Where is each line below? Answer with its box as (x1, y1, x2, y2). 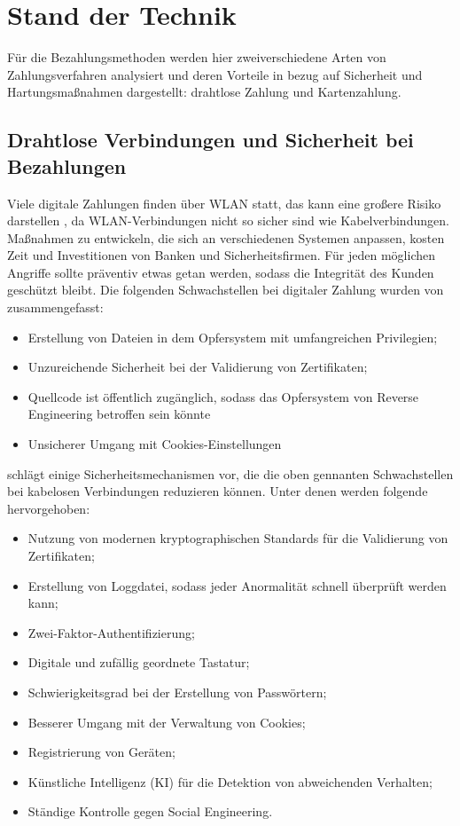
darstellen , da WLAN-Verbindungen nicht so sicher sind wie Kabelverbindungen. (7, 211, 449, 230)
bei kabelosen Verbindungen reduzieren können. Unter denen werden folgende (7, 482, 428, 500)
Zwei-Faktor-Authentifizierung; (27, 623, 195, 641)
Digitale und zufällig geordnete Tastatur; (27, 653, 250, 672)
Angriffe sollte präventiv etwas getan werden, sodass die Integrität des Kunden (7, 263, 434, 281)
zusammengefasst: (7, 298, 104, 317)
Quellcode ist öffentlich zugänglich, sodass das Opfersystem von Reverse (27, 387, 419, 405)
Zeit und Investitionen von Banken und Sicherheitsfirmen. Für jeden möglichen (7, 246, 436, 264)
